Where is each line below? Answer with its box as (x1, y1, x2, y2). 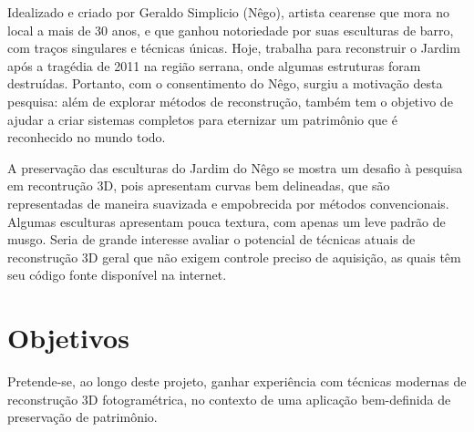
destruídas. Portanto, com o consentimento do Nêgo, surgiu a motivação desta (7, 74, 443, 93)
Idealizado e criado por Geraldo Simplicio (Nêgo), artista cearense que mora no (7, 3, 450, 21)
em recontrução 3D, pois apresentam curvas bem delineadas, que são (7, 176, 390, 195)
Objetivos (7, 319, 129, 356)
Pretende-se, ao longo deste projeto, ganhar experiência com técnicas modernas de (7, 372, 467, 391)
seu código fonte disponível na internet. (7, 265, 227, 284)
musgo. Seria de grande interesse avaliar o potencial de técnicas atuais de (7, 230, 416, 249)
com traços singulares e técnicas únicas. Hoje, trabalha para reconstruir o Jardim (7, 38, 460, 57)
